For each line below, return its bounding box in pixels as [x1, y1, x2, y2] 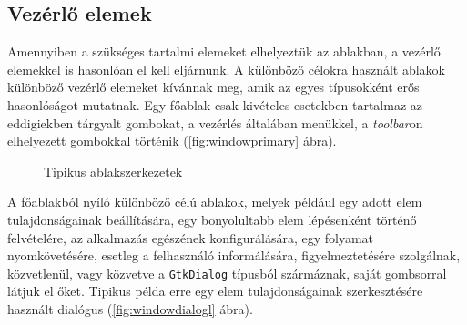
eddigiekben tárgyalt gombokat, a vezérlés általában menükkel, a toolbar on [7, 113, 423, 132]
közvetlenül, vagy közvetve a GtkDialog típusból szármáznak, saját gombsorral [7, 263, 447, 282]
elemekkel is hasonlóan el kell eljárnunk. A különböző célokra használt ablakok [7, 59, 445, 78]
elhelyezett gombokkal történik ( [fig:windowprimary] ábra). [7, 131, 337, 150]
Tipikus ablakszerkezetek [44, 161, 183, 180]
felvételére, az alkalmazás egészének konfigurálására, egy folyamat [7, 228, 374, 247]
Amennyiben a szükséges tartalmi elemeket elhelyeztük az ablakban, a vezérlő [7, 42, 441, 61]
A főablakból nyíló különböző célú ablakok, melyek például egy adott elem [7, 192, 422, 211]
